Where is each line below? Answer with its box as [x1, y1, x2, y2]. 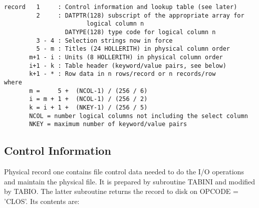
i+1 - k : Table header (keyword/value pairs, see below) [29, 62, 226, 69]
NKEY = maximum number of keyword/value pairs [29, 121, 187, 128]
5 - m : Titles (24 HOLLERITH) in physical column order [36, 45, 230, 53]
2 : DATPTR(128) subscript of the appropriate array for [36, 12, 244, 19]
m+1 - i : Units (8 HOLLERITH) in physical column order [29, 53, 223, 61]
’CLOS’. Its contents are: [4, 195, 80, 206]
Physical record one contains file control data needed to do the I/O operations [4, 166, 244, 177]
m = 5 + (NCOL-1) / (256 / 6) [29, 87, 148, 94]
